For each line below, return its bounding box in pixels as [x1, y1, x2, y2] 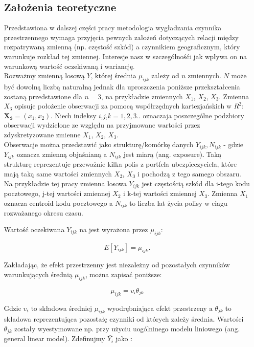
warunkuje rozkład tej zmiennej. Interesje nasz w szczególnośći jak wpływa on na [4, 51, 247, 61]
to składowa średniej [31, 303, 92, 313]
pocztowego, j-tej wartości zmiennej [4, 188, 111, 198]
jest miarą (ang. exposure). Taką [123, 149, 222, 159]
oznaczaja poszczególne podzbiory [142, 110, 244, 120]
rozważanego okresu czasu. [4, 208, 83, 218]
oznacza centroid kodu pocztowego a [4, 197, 113, 208]
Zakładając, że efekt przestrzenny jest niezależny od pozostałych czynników [4, 260, 230, 270]
